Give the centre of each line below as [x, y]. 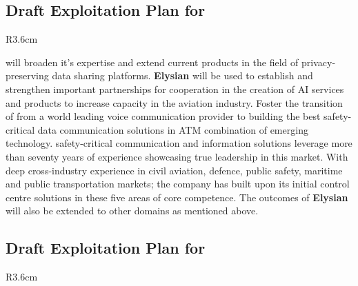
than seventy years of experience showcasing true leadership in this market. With [177, 156]
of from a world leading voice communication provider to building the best [163, 116]
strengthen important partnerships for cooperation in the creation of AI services [175, 89]
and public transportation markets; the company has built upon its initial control [178, 184]
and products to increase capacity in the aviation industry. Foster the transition [174, 102]
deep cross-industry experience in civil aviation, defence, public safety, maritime [174, 170]
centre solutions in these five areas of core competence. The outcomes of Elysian [177, 197]
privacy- [319, 62]
